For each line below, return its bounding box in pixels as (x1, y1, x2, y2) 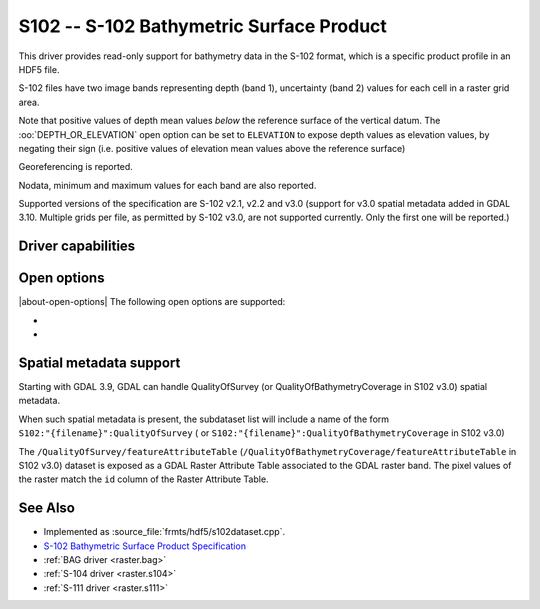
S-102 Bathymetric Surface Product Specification (43, 540, 247, 552)
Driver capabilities (18, 238, 136, 255)
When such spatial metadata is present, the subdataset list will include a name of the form (18, 413, 390, 425)
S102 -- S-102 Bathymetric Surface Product (18, 15, 387, 37)
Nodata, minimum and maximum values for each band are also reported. (18, 179, 317, 191)
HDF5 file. (18, 63, 60, 75)
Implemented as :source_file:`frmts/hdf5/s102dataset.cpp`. (43, 526, 285, 538)
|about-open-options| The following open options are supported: (18, 296, 286, 308)
